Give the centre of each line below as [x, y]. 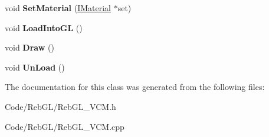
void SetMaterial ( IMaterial [58, 8]
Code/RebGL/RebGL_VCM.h [60, 106]
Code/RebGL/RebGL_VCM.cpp [65, 126]
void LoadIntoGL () [44, 27]
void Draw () [29, 47]
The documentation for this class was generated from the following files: [135, 87]
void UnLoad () [35, 67]
